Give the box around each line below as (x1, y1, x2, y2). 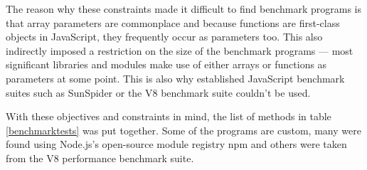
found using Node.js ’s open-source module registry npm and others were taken (6, 137, 347, 152)
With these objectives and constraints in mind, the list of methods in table (6, 109, 331, 124)
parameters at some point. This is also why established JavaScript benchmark (6, 70, 345, 85)
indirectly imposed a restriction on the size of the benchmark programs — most (6, 43, 353, 58)
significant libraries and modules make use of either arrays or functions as (6, 57, 327, 72)
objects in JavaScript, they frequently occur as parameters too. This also (6, 29, 323, 44)
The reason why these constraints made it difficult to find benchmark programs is (6, 1, 361, 16)
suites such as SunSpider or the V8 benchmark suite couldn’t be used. (6, 85, 311, 100)
